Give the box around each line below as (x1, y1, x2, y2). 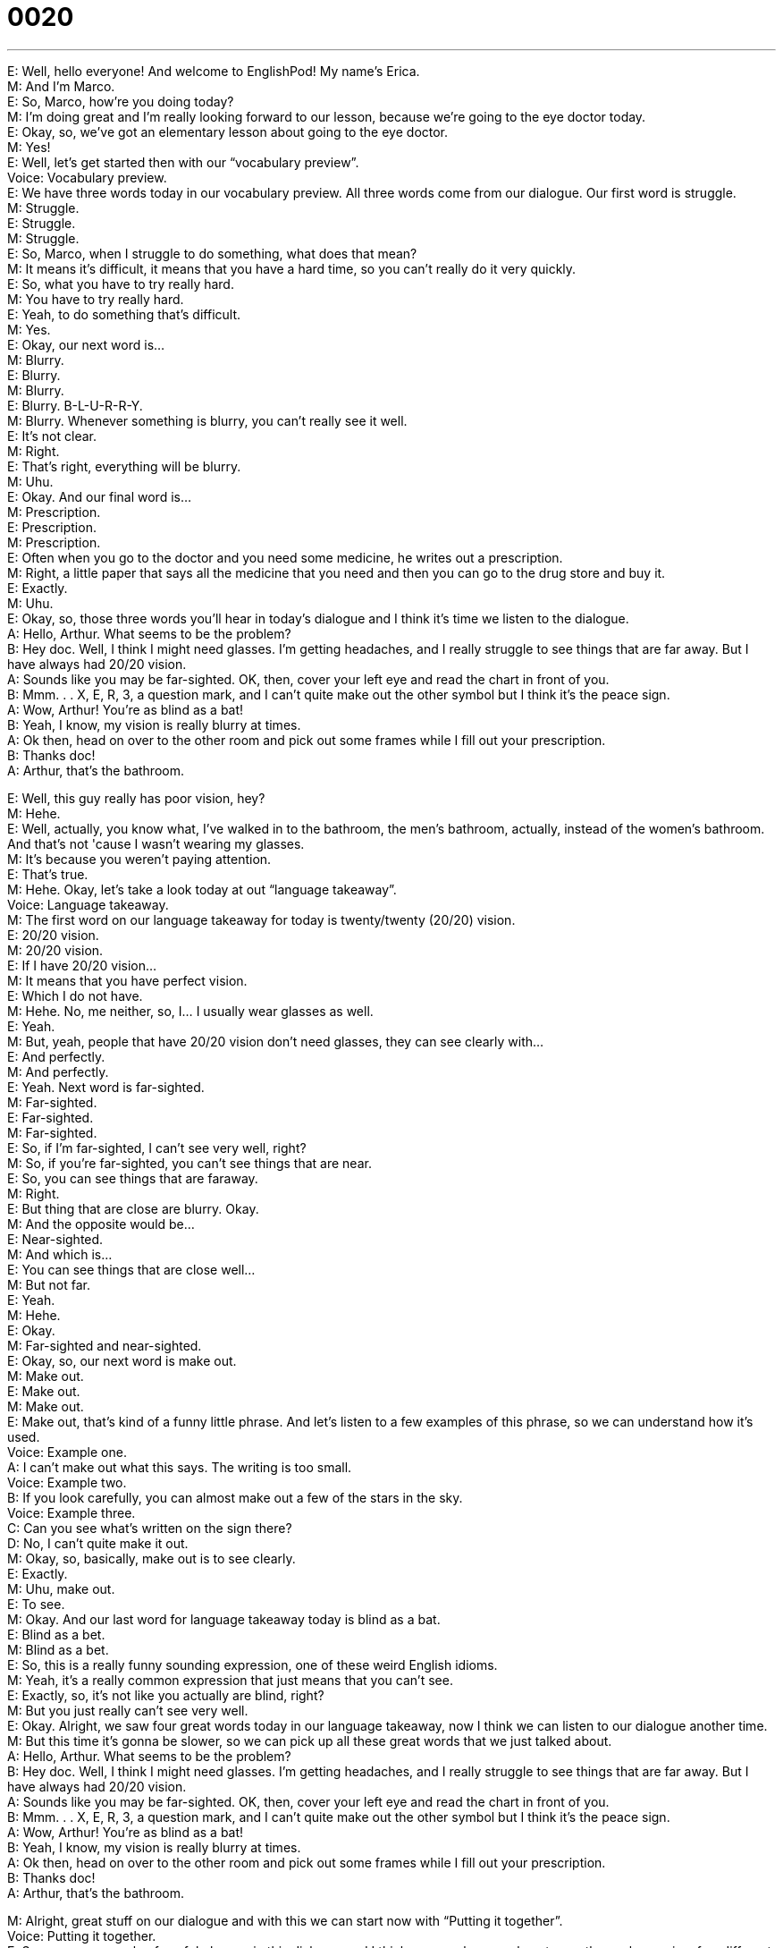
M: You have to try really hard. (7, 291, 184, 307)
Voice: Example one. (7, 1444, 127, 1460)
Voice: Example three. (7, 1504, 136, 1520)
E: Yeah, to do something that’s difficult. (7, 306, 241, 322)
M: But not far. (7, 1276, 91, 1292)
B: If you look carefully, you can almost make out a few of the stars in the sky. (7, 1489, 463, 1505)
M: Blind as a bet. (7, 1641, 109, 1657)
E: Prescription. (7, 519, 97, 535)
